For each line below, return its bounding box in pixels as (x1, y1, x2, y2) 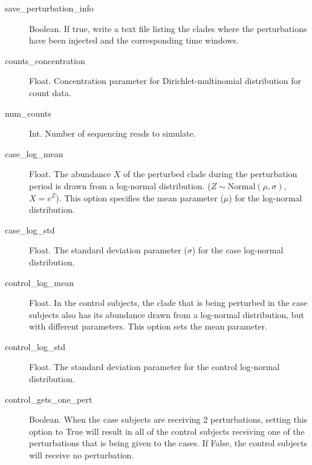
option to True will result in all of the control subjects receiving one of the (29, 424, 305, 437)
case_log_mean (5, 147, 63, 160)
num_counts (5, 106, 51, 119)
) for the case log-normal (192, 244, 284, 256)
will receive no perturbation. (29, 449, 134, 461)
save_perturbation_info (5, 2, 94, 14)
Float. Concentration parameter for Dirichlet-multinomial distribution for (29, 74, 301, 87)
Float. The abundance (29, 167, 111, 180)
